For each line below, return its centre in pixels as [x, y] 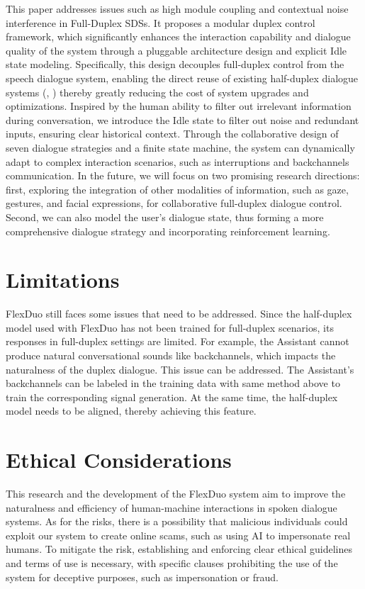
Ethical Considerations [119, 460]
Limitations [63, 280]
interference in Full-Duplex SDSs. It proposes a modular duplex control [161, 22]
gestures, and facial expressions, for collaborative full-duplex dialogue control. [174, 203]
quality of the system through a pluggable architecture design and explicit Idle [176, 50]
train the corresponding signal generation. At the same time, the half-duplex [172, 397]
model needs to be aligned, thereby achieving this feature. [131, 411]
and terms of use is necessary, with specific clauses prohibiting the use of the [172, 563]
